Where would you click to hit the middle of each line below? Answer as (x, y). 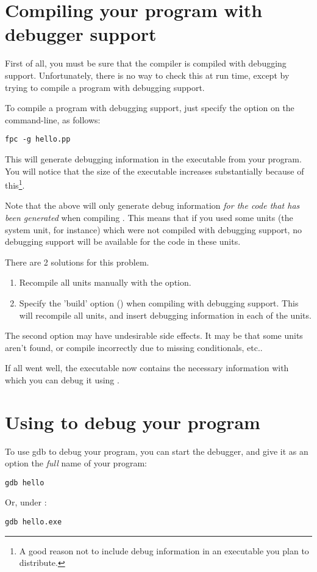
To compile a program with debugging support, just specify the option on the (150, 108)
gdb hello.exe (34, 522)
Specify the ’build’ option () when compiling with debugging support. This (159, 302)
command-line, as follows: (53, 119)
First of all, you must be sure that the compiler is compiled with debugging (146, 63)
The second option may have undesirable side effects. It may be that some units (154, 335)
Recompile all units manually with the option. (105, 282)
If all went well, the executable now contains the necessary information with (147, 368)
